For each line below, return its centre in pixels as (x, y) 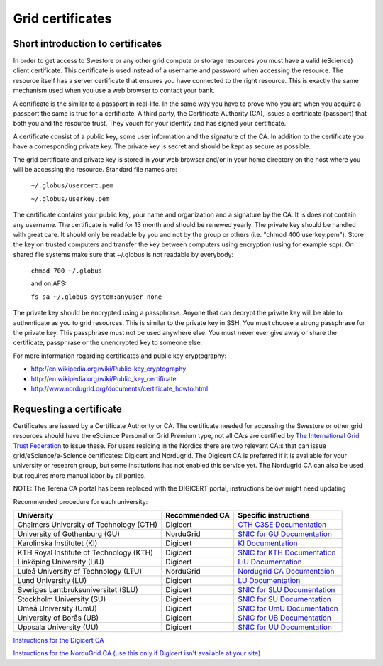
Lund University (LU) (52, 581)
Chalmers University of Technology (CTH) (88, 525)
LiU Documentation (270, 562)
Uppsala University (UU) (58, 627)
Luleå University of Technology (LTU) (79, 572)
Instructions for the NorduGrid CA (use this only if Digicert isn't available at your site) (137, 653)
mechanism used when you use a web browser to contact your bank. (114, 91)
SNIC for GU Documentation (285, 534)
